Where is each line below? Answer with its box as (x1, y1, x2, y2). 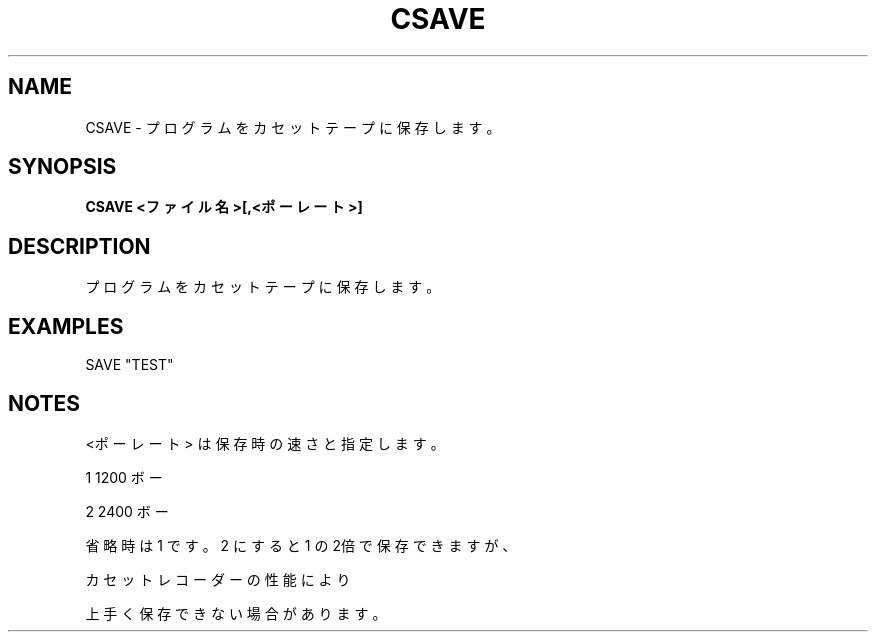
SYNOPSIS (8, 154, 117, 180)
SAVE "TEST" (85, 356, 174, 374)
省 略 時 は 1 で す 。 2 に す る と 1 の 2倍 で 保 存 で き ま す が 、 (85, 536, 517, 554)
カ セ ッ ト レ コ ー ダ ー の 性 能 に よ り (85, 570, 351, 588)
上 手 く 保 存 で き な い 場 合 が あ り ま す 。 (85, 604, 387, 622)
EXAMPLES (8, 313, 124, 339)
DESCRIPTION (8, 233, 151, 259)
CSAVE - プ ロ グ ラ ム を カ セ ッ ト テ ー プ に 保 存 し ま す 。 (85, 118, 501, 136)
